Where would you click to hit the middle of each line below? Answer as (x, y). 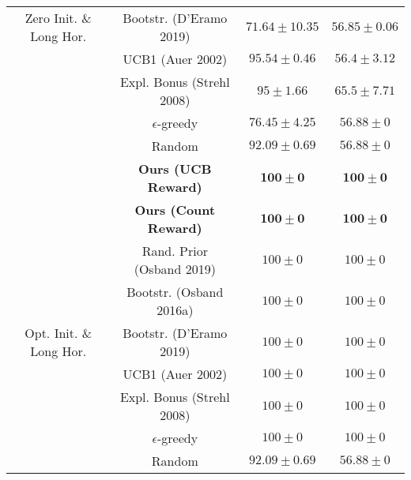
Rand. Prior (175, 251)
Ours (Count (175, 210)
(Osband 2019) (175, 269)
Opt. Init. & (58, 333)
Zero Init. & (58, 18)
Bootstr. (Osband (175, 292)
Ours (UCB (175, 169)
